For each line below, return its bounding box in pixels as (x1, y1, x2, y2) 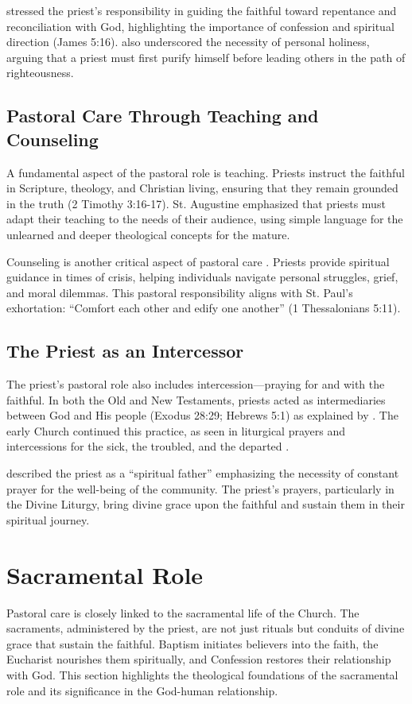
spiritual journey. (6, 511, 90, 528)
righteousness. (6, 64, 74, 81)
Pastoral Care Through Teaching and (6, 103, 319, 128)
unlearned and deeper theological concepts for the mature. (6, 226, 290, 242)
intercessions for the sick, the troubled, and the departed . (6, 438, 290, 455)
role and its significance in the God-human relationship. (6, 682, 278, 698)
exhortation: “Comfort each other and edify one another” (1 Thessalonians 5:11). (6, 300, 401, 316)
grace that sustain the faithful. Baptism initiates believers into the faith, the (6, 635, 379, 652)
